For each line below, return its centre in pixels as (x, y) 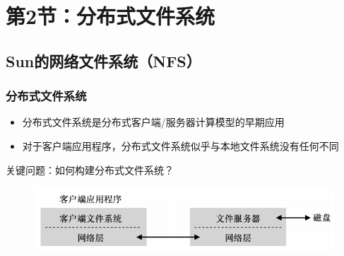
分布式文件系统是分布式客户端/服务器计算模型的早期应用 (153, 122)
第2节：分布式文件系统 (111, 16)
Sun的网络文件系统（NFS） (103, 60)
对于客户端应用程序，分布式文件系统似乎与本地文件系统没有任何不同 (180, 145)
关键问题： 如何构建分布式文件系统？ (90, 169)
